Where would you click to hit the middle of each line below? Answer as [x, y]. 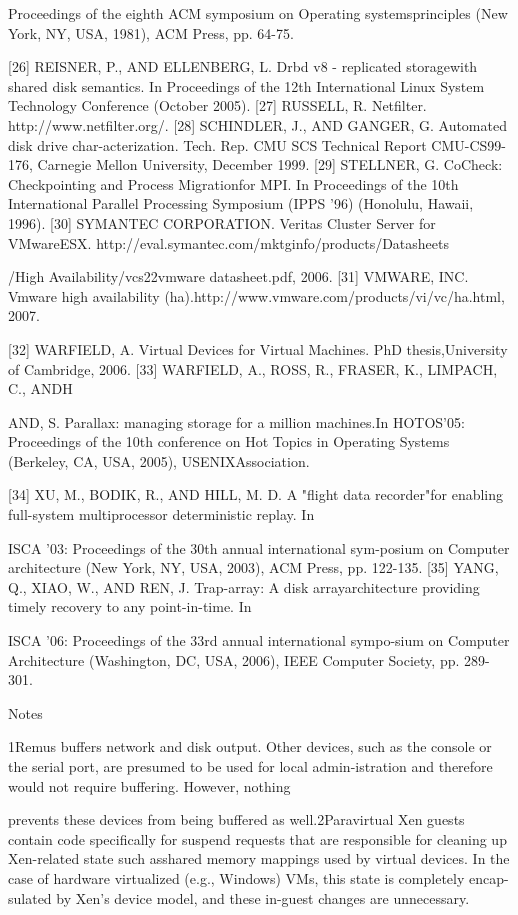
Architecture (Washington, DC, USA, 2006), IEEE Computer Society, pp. [234, 659]
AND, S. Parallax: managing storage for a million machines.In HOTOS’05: [236, 421]
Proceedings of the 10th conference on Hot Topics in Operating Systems [229, 441]
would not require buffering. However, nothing [149, 785]
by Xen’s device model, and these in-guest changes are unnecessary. [263, 897]
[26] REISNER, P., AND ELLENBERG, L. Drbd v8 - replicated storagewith [243, 66]
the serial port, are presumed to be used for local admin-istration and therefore [250, 766]
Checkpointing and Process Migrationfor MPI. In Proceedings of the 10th [233, 183]
